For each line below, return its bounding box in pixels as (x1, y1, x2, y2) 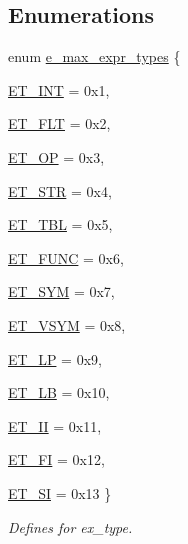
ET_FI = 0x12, (8, 449, 105, 470)
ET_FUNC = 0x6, (8, 247, 124, 268)
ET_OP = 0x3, (8, 146, 105, 167)
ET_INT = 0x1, (8, 79, 110, 100)
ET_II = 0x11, (8, 415, 102, 436)
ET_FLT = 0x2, (8, 113, 111, 134)
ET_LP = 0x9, (8, 348, 102, 369)
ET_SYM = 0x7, (8, 281, 115, 302)
